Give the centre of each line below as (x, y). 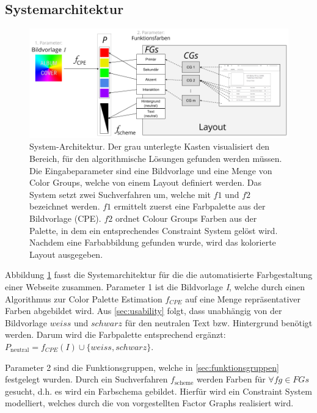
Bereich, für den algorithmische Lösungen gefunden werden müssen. (156, 159)
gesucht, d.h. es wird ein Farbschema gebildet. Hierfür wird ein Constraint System (158, 391)
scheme (184, 383)
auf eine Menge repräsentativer (243, 298)
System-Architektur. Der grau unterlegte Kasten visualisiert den (150, 146)
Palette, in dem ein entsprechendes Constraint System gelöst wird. (154, 230)
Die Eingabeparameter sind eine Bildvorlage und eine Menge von (151, 170)
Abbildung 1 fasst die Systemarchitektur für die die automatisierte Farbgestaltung (159, 275)
